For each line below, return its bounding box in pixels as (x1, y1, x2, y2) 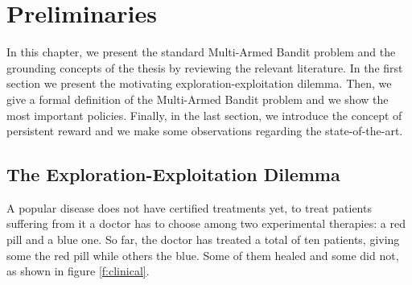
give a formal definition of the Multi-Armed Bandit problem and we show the (6, 90, 389, 107)
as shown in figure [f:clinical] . (6, 262, 150, 279)
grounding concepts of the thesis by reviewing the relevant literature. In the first (6, 59, 403, 76)
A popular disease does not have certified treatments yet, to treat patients (6, 199, 372, 216)
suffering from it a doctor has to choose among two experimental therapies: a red (6, 215, 406, 232)
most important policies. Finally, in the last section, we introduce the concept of (6, 106, 402, 123)
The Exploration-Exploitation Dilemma (6, 162, 340, 187)
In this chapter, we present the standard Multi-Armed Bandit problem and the (6, 43, 396, 60)
